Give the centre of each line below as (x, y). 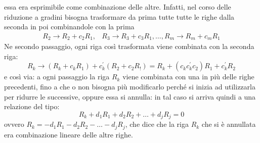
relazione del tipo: (32, 106)
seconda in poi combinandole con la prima (69, 27)
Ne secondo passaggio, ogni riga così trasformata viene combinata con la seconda (129, 46)
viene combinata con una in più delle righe (188, 77)
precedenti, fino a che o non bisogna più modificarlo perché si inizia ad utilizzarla (130, 87)
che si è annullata (229, 124)
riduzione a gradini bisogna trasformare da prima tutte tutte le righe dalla (119, 16)
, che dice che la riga (157, 124)
